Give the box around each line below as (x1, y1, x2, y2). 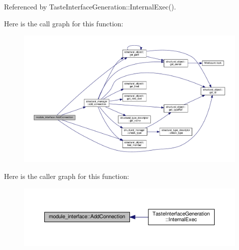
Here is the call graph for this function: (4, 18, 123, 28)
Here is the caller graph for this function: (4, 171, 129, 181)
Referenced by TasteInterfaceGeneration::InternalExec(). (4, 1, 176, 11)
